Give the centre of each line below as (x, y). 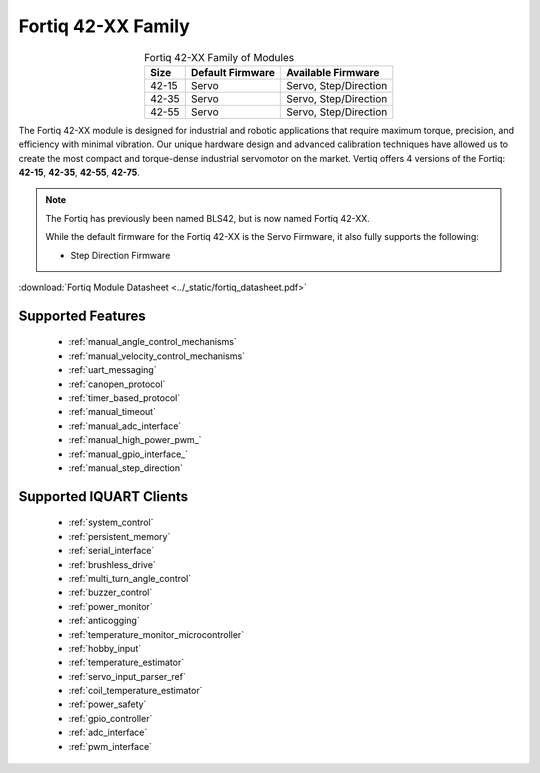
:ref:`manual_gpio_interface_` (128, 454)
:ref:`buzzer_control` (110, 592)
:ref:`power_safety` (107, 704)
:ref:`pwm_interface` (110, 746)
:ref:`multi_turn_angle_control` (130, 578)
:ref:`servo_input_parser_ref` (127, 676)
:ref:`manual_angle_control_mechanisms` (152, 342)
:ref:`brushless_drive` (112, 564)
